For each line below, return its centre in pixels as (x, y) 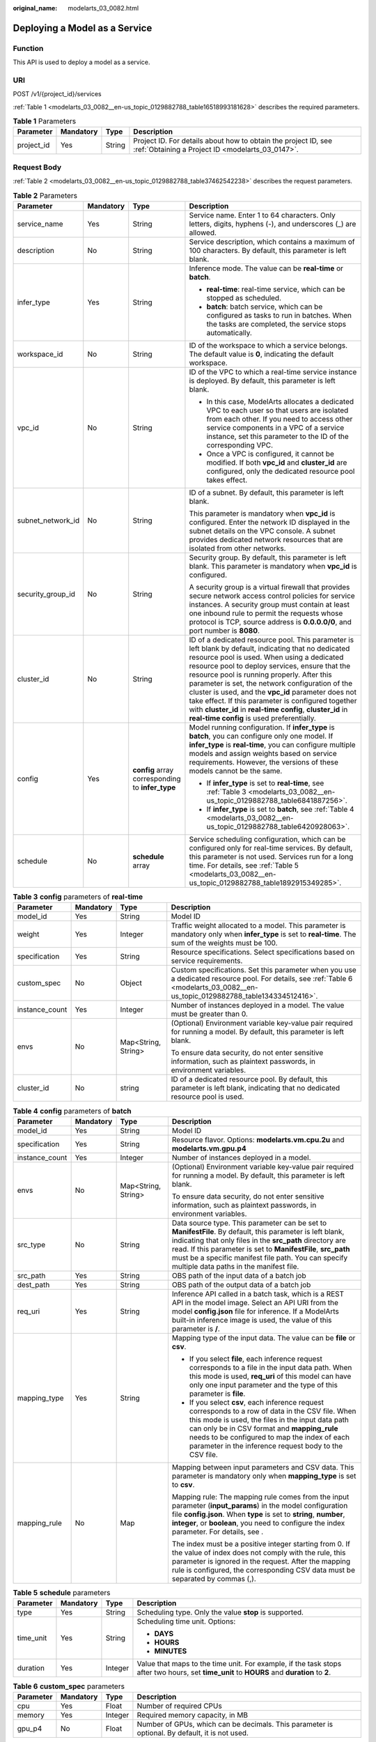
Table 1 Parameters (45, 121)
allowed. (203, 232)
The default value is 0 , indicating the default (261, 354)
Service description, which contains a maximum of (272, 242)
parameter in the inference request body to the (266, 1446)
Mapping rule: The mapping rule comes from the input (260, 1497)
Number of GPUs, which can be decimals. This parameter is (235, 1725)
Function (28, 48)
